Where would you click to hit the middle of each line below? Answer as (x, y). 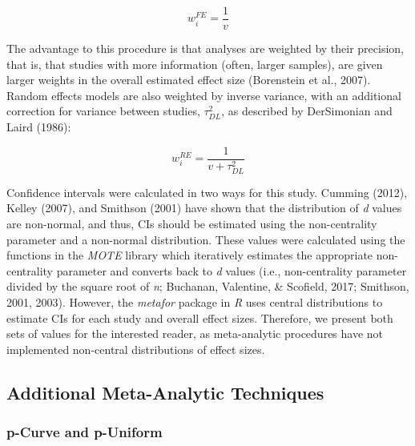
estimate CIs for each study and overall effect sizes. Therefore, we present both (200, 317)
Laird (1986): (39, 127)
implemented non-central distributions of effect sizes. (136, 349)
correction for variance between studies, (103, 111)
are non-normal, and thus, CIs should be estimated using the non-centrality (192, 223)
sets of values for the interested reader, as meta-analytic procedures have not (195, 333)
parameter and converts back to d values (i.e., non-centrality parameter (232, 270)
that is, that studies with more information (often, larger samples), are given (195, 64)
